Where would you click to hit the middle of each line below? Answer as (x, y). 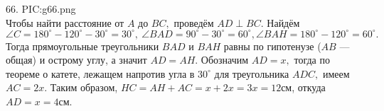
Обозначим (225, 60)
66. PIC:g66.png (41, 8)
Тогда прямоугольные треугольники (82, 46)
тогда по (312, 60)
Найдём (283, 22)
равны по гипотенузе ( (272, 46)
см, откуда (303, 87)
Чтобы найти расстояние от (65, 22)
